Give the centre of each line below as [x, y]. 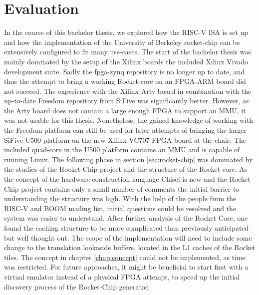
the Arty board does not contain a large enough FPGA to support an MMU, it [125, 110]
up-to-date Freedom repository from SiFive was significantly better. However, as [127, 101]
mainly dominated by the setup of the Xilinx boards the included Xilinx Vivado [126, 61]
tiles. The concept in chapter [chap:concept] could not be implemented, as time [125, 257]
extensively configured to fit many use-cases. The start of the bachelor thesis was [128, 52]
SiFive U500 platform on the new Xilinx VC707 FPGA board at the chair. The [125, 140]
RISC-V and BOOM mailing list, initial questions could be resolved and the [120, 208]
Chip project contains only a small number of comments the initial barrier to [122, 188]
